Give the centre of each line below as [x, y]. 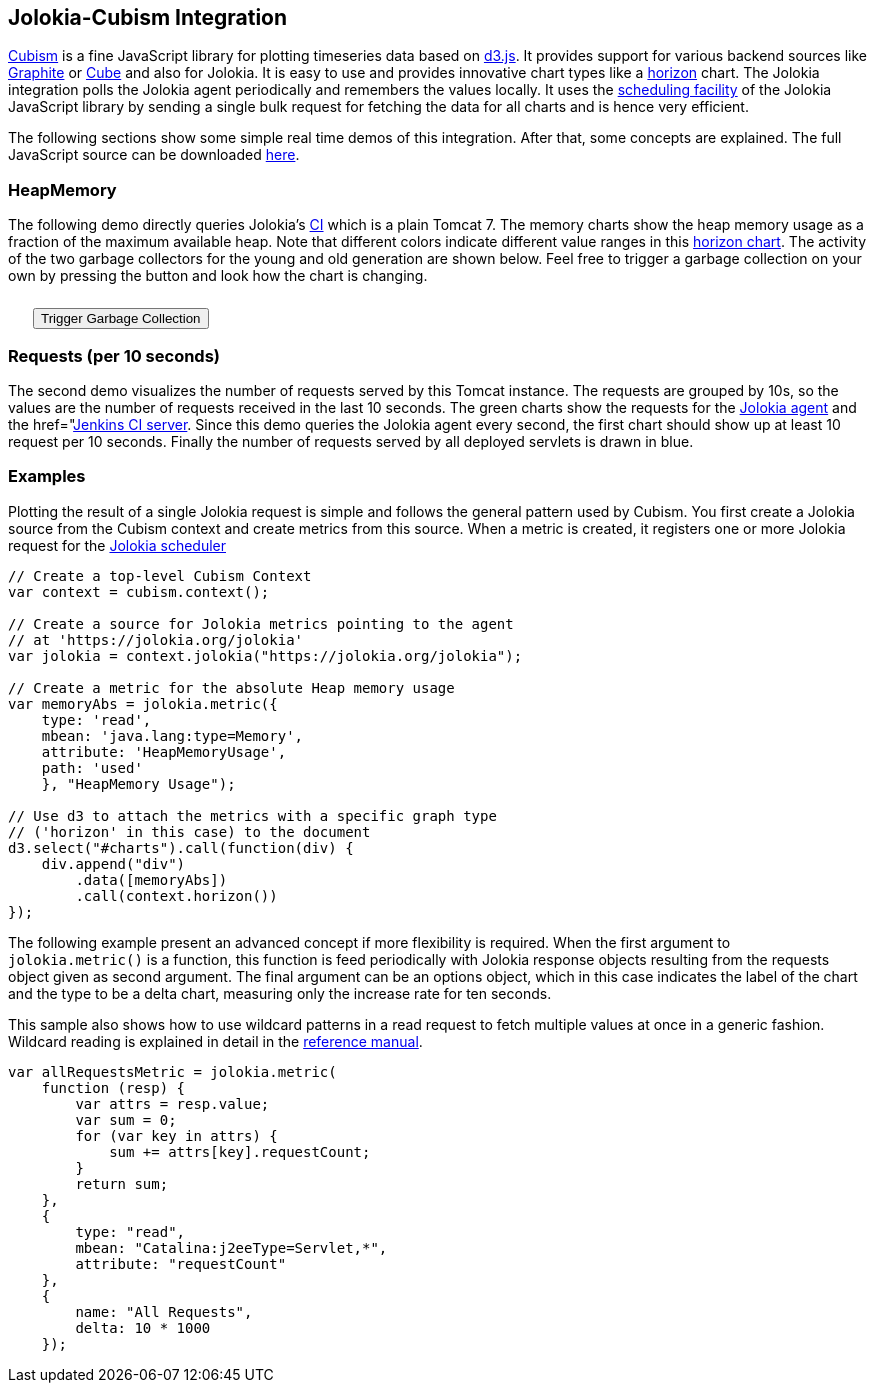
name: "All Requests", [164, 1311]
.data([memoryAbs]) [151, 879]
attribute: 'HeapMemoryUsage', [164, 751]
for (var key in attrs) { [176, 1135]
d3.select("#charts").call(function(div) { [181, 847]
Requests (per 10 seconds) [114, 355]
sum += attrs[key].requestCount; [240, 1151]
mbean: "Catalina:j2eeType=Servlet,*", [231, 1247]
